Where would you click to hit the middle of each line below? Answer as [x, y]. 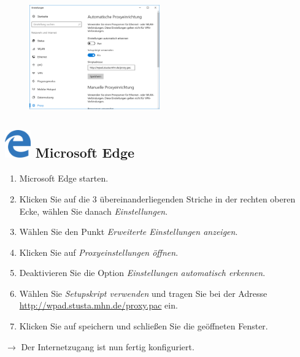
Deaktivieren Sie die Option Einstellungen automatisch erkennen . [142, 273]
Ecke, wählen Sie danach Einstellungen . [94, 211]
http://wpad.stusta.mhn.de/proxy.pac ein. [98, 305]
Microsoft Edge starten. [64, 178]
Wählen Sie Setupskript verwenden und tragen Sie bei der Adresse [143, 293]
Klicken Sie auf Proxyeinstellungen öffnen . [99, 252]
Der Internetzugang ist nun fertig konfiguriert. [108, 346]
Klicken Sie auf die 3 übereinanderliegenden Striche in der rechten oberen [157, 198]
